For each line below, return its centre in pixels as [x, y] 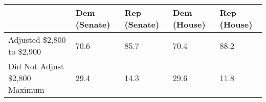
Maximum [26, 90]
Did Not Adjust [36, 66]
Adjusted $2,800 [37, 40]
